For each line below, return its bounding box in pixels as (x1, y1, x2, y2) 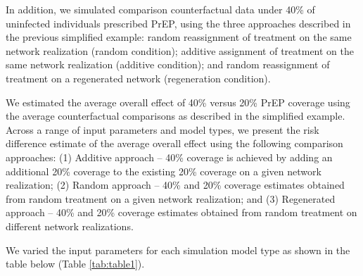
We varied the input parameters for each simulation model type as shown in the (6, 242, 350, 257)
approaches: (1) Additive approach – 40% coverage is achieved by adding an (6, 149, 333, 164)
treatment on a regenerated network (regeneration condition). (6, 70, 271, 85)
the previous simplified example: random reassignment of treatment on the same (6, 30, 352, 44)
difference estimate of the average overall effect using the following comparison (6, 136, 343, 151)
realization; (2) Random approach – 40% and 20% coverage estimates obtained (6, 177, 345, 192)
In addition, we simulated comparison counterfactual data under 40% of (6, 2, 315, 16)
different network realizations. (6, 218, 134, 233)
